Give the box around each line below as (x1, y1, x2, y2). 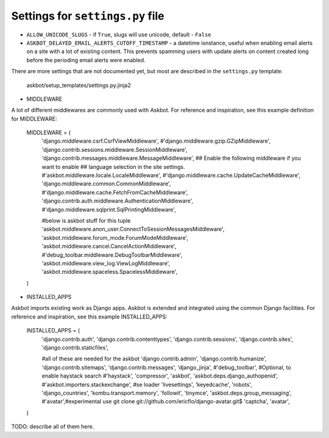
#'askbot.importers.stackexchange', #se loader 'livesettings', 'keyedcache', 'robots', (41, 381, 253, 388)
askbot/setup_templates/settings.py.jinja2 (26, 81, 131, 88)
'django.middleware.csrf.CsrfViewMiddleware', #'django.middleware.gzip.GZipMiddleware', (41, 137, 271, 145)
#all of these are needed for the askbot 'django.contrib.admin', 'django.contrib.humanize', (41, 355, 267, 362)
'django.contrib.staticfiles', (41, 344, 109, 351)
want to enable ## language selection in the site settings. (41, 163, 185, 170)
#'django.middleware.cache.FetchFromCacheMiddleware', (41, 188, 188, 196)
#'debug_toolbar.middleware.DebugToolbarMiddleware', (41, 251, 183, 259)
